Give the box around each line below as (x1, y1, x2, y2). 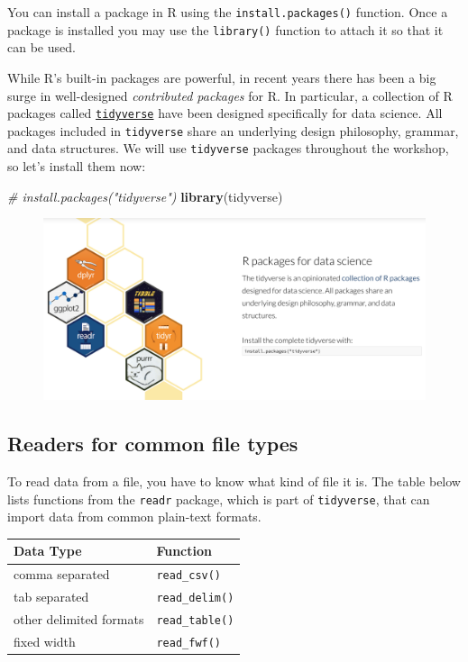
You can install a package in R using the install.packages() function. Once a (7, 3, 448, 21)
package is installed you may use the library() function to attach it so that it (7, 20, 444, 39)
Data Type (14, 541, 82, 560)
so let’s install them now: (7, 157, 146, 176)
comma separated (14, 565, 110, 584)
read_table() (156, 614, 234, 628)
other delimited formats (14, 610, 144, 629)
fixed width (14, 632, 76, 651)
